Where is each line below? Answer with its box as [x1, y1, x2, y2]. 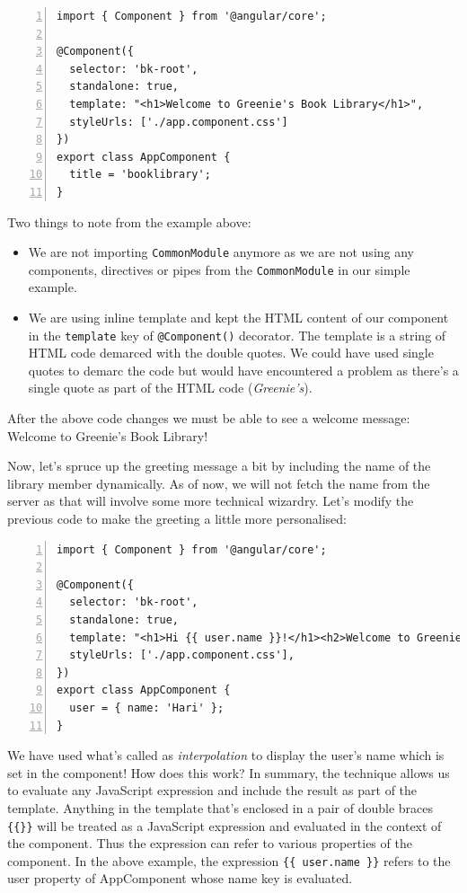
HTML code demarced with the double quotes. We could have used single [28, 343, 434, 362]
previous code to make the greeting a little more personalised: [7, 509, 347, 528]
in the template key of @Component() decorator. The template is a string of [28, 325, 446, 344]
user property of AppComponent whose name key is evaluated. [7, 869, 353, 888]
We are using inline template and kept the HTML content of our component [28, 308, 449, 327]
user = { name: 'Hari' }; [69, 701, 225, 714]
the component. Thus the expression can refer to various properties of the [7, 834, 412, 853]
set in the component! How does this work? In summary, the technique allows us [7, 763, 450, 782]
